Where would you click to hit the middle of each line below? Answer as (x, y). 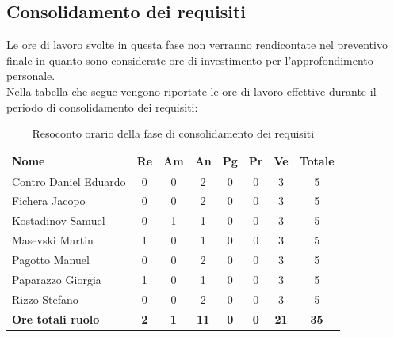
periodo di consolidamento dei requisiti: (102, 106)
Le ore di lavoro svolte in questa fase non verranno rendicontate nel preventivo (197, 45)
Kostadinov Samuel (59, 220)
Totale (317, 160)
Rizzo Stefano (45, 299)
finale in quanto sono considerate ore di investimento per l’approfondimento (190, 60)
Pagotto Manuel (51, 259)
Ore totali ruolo (56, 318)
